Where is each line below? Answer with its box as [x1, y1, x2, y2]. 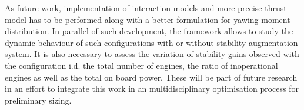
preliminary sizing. [5, 94, 72, 106]
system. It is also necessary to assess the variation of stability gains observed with [5, 48, 299, 60]
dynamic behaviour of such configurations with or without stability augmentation [5, 36, 298, 48]
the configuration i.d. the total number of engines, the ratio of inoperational [5, 59, 278, 71]
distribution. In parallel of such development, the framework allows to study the [5, 25, 293, 37]
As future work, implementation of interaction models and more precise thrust [5, 2, 287, 14]
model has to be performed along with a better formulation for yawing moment [5, 13, 290, 25]
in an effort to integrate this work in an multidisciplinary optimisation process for [5, 82, 299, 95]
